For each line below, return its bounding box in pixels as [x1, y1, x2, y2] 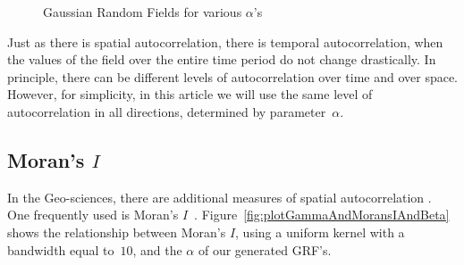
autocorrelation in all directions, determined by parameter [7, 102, 326, 120]
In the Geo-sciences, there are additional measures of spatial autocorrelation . [7, 187, 432, 206]
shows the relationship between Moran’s [7, 222, 226, 241]
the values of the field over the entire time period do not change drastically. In [7, 50, 436, 69]
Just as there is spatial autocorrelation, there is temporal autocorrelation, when [7, 32, 443, 51]
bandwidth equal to [7, 240, 114, 259]
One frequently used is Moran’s [7, 205, 179, 224]
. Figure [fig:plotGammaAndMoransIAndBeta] [194, 205, 450, 224]
